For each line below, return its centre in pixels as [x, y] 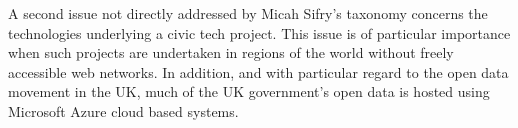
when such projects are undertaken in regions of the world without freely [231, 52]
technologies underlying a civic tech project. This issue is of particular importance [259, 32]
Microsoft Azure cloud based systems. [123, 110]
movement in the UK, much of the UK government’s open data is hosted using [249, 91]
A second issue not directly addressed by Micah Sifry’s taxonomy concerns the [248, 13]
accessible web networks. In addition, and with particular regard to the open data [258, 71]
